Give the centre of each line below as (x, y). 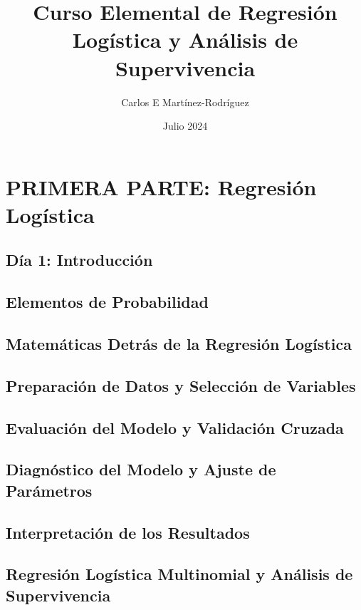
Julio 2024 (185, 126)
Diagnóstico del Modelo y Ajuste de (141, 469)
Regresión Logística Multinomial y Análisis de (179, 574)
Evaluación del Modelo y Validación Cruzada (175, 427)
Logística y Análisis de (185, 40)
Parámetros (49, 490)
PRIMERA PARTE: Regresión (161, 186)
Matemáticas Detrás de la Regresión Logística (179, 344)
